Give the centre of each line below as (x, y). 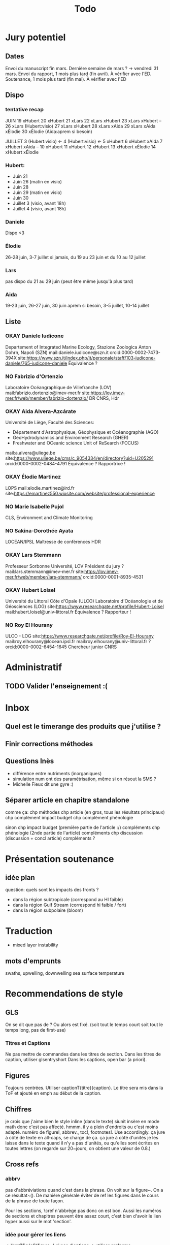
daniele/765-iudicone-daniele (36, 363)
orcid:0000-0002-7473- (135, 352)
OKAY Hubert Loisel (30, 590)
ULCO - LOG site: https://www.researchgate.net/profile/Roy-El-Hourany (79, 636)
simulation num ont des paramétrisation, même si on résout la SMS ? (84, 779)
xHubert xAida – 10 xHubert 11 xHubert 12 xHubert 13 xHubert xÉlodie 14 (81, 147)
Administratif (34, 667)
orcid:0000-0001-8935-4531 (113, 577)
